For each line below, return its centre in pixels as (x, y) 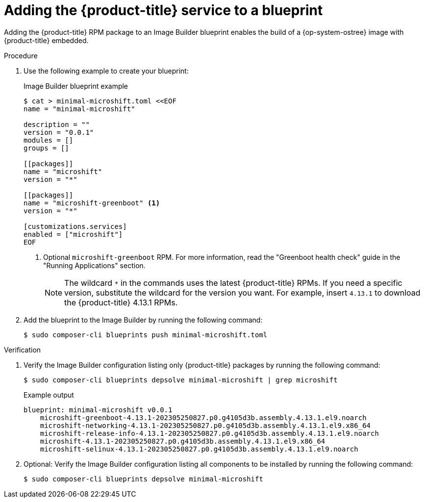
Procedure (21, 55)
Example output (49, 395)
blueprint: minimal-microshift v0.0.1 (98, 410)
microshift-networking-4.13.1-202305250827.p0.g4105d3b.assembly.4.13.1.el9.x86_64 (205, 425)
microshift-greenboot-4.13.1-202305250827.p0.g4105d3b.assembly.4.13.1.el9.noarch (203, 417)
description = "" (57, 124)
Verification (23, 350)
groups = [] (46, 148)
